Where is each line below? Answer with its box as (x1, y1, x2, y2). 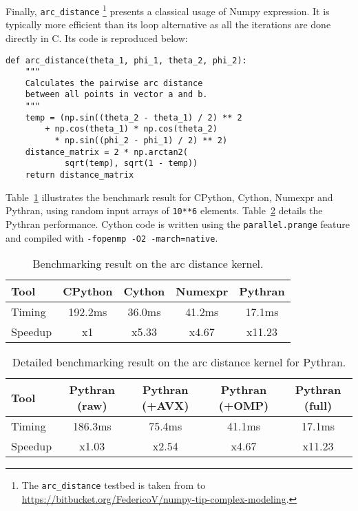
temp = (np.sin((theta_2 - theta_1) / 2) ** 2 (25, 112, 242, 123)
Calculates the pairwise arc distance (25, 78, 203, 88)
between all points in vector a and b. (25, 90, 208, 100)
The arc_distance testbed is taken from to (21, 478, 206, 492)
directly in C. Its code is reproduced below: (6, 30, 188, 45)
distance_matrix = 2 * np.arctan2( (25, 147, 188, 157)
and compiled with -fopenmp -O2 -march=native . (6, 230, 218, 244)
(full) (304, 397, 333, 414)
